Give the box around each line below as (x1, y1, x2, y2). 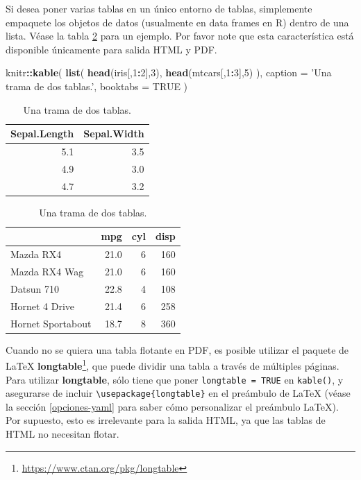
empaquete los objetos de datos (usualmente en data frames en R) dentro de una (6, 15, 349, 29)
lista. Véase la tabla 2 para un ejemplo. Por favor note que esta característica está (6, 28, 354, 43)
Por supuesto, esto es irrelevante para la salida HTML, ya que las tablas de (6, 413, 326, 427)
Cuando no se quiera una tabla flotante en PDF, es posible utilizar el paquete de (6, 342, 349, 357)
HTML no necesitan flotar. (6, 427, 119, 441)
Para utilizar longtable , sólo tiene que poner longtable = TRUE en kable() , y (6, 372, 344, 386)
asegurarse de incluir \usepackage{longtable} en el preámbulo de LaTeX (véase (6, 386, 351, 400)
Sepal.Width (83, 126, 144, 141)
